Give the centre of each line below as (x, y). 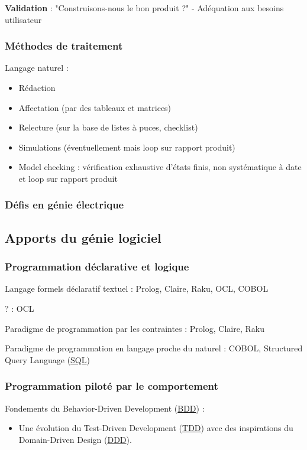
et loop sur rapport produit (68, 178)
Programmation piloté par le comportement (112, 386)
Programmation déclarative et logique (97, 267)
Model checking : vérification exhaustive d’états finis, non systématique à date (160, 167)
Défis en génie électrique (64, 205)
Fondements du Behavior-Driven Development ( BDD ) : (105, 408)
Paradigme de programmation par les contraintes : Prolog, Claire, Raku (135, 328)
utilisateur (23, 19)
